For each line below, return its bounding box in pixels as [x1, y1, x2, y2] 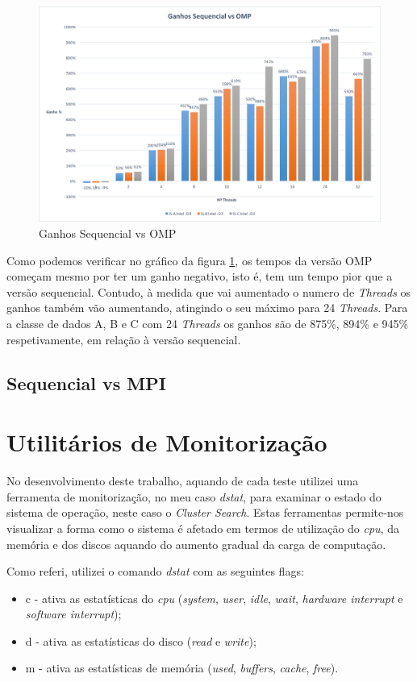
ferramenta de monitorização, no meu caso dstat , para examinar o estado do [6, 488, 382, 505]
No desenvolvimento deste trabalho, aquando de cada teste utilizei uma [6, 472, 359, 489]
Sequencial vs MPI [6, 370, 166, 395]
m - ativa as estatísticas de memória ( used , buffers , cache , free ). [25, 659, 339, 676]
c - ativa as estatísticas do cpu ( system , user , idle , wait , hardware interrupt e [25, 589, 403, 606]
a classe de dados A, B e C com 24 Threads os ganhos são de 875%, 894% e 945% [6, 315, 409, 332]
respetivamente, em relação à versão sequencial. [6, 331, 241, 347]
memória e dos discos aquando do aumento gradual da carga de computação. [6, 535, 386, 552]
